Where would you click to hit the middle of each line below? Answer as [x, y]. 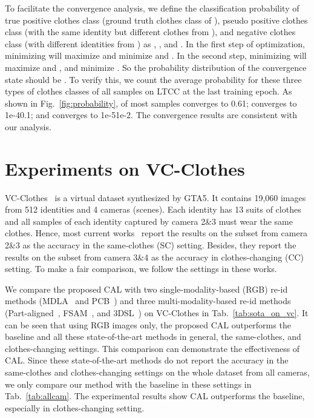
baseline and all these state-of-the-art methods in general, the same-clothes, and [153, 337]
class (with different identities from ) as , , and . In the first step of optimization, [155, 43]
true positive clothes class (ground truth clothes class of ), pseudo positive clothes [156, 20]
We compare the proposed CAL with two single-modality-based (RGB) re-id [146, 289]
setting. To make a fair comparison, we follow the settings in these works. [141, 269]
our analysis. [28, 126]
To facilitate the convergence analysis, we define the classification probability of [152, 8]
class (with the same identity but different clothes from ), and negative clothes [150, 32]
